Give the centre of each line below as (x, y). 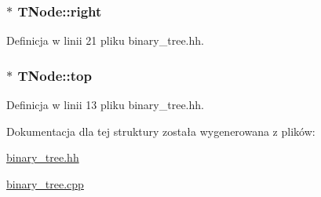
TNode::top (55, 75)
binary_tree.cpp (45, 183)
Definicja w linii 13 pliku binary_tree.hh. (105, 105)
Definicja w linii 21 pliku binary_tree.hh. (105, 40)
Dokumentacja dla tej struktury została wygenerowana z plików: (161, 131)
